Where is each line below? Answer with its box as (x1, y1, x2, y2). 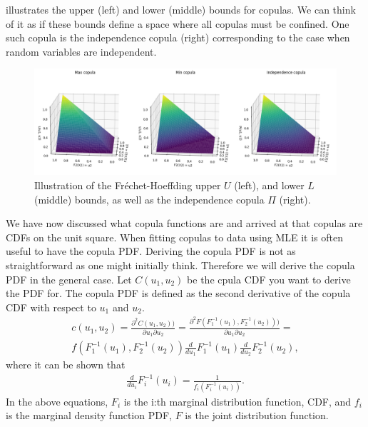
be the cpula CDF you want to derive (187, 271, 351, 286)
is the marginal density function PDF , (6, 408, 172, 423)
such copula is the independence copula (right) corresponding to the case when (6, 30, 350, 45)
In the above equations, (6, 393, 108, 408)
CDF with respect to (6, 299, 96, 314)
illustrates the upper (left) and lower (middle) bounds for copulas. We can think (6, 2, 356, 16)
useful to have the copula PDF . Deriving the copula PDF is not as (6, 243, 296, 258)
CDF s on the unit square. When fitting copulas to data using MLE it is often (6, 229, 343, 244)
